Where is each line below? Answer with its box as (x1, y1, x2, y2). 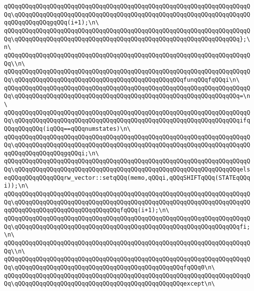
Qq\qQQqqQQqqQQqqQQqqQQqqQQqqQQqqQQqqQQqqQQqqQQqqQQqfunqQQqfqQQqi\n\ (4, 76, 240, 83)
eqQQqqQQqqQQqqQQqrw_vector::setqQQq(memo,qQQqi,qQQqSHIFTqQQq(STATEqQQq (4, 174, 251, 181)
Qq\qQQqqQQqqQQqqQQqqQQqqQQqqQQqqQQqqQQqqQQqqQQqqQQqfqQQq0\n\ (4, 264, 215, 271)
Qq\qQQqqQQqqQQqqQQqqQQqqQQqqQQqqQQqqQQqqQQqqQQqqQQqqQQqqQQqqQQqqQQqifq (4, 117, 251, 124)
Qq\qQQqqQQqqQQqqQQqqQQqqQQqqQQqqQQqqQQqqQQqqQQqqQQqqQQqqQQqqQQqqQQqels (4, 166, 251, 173)
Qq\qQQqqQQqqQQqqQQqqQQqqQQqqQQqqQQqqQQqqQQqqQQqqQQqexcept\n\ (4, 280, 215, 288)
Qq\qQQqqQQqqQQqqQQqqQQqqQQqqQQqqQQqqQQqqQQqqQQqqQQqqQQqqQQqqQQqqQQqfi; (4, 223, 251, 230)
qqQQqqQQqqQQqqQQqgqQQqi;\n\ (4, 149, 99, 157)
